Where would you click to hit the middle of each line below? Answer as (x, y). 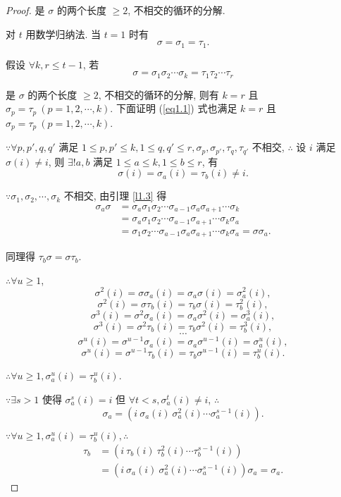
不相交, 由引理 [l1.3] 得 (115, 196)
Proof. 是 (25, 10)
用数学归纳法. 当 (63, 33)
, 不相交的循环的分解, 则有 (159, 94)
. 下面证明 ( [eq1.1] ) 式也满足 (174, 108)
